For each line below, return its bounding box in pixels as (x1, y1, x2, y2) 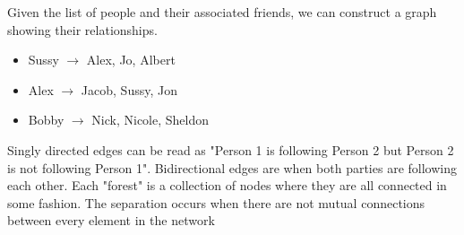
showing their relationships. (7, 20, 158, 39)
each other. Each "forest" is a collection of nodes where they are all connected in (7, 176, 447, 195)
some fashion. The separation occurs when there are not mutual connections (7, 193, 425, 212)
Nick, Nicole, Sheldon (91, 110, 210, 129)
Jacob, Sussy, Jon (81, 80, 177, 99)
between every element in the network (7, 211, 215, 230)
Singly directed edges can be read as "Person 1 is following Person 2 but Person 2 (7, 140, 454, 159)
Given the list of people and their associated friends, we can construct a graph (7, 3, 437, 21)
